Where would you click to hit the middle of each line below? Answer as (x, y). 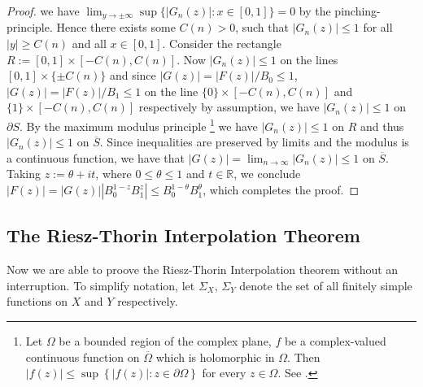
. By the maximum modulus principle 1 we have (139, 125)
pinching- (358, 11)
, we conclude (267, 174)
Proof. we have (43, 11)
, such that (262, 27)
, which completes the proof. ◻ (281, 190)
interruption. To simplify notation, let (101, 285)
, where (113, 174)
